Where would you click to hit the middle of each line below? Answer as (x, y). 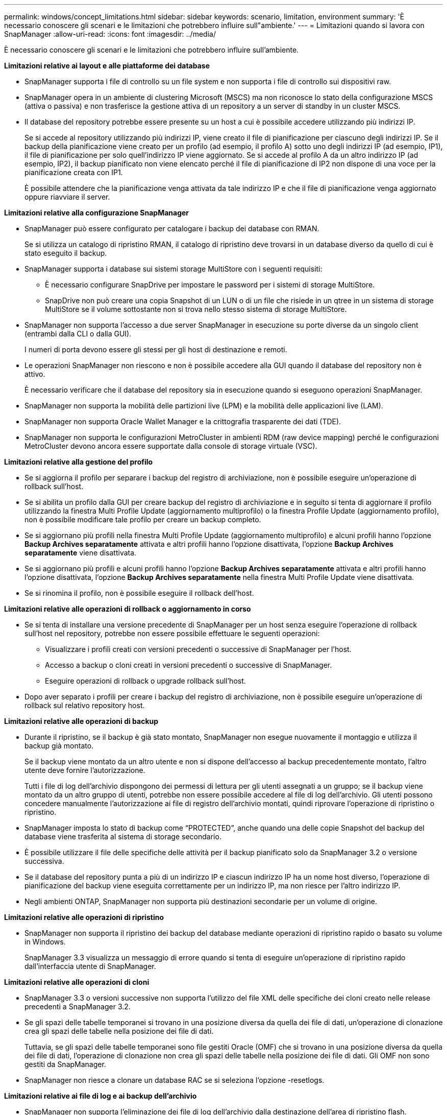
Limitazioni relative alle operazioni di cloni (77, 982)
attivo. (35, 374)
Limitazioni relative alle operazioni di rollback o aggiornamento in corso (128, 609)
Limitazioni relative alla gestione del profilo (79, 462)
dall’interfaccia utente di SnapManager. (90, 966)
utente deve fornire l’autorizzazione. (85, 770)
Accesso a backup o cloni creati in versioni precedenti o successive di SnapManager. (189, 665)
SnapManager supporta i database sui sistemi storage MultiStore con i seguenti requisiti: (173, 269)
